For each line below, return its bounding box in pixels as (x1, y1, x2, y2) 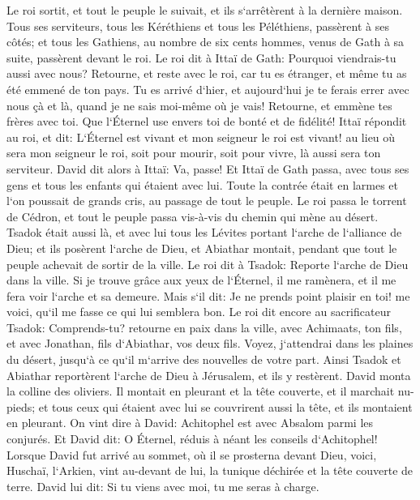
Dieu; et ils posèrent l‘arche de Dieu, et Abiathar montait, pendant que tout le (6, 239, 397, 256)
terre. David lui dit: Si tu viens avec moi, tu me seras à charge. (6, 477, 319, 494)
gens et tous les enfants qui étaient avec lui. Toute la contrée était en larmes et (6, 176, 398, 193)
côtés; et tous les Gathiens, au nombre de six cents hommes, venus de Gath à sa (6, 33, 405, 50)
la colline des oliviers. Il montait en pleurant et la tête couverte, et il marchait (6, 382, 395, 400)
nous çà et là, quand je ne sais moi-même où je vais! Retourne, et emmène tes (6, 96, 392, 113)
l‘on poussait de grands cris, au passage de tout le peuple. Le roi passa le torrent (6, 192, 407, 209)
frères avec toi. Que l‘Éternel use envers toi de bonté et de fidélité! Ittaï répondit (6, 113, 407, 130)
